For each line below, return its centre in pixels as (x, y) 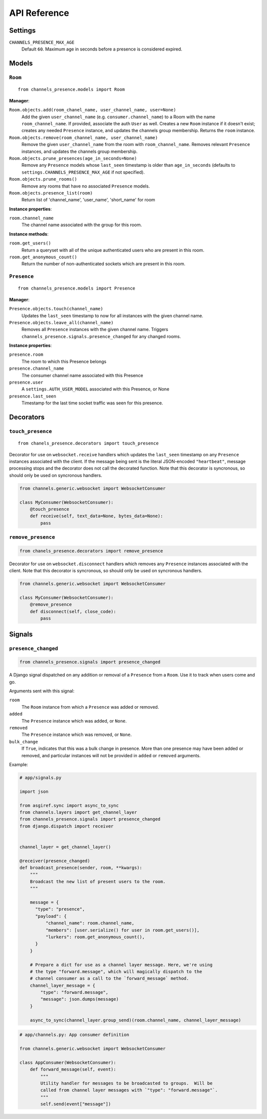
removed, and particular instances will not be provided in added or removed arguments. (111, 755)
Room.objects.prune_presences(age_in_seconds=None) (73, 158)
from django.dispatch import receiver (67, 826)
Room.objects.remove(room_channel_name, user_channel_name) (84, 138)
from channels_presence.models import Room (71, 90)
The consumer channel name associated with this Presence (82, 375)
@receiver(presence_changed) (55, 861)
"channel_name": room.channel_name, (90, 923)
